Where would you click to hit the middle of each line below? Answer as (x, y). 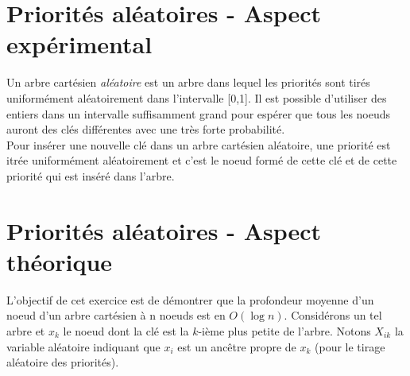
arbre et (26, 330)
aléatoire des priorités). (63, 362)
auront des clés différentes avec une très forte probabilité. (146, 129)
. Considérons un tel (333, 315)
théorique (60, 261)
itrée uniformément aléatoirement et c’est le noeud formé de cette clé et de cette (202, 160)
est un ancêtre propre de (237, 346)
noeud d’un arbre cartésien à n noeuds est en (116, 315)
